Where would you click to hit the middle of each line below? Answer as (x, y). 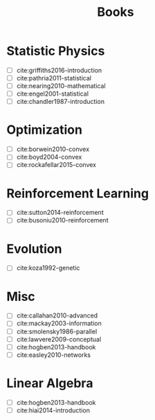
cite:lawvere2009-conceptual (59, 339)
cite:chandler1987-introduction (61, 102)
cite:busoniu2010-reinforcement (62, 220)
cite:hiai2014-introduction (53, 410)
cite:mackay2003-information (59, 324)
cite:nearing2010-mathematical (61, 86)
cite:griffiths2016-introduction (59, 70)
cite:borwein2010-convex (53, 149)
